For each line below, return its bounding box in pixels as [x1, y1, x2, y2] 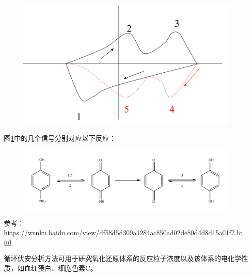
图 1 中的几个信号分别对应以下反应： [4, 133, 116, 143]
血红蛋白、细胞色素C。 [24, 262, 97, 273]
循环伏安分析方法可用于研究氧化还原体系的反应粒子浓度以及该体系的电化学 [4, 253, 241, 263]
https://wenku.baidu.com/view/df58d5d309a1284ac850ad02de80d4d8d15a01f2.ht [4, 227, 243, 237]
